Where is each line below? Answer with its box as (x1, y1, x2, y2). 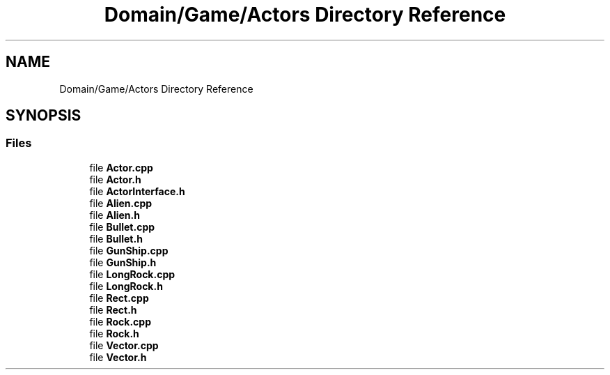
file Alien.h (89, 208, 140, 221)
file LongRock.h (89, 280, 163, 292)
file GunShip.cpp (89, 244, 169, 257)
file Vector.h (89, 351, 147, 363)
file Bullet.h (89, 232, 143, 245)
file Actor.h (89, 173, 141, 185)
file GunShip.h (89, 256, 157, 268)
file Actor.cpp (89, 161, 153, 174)
